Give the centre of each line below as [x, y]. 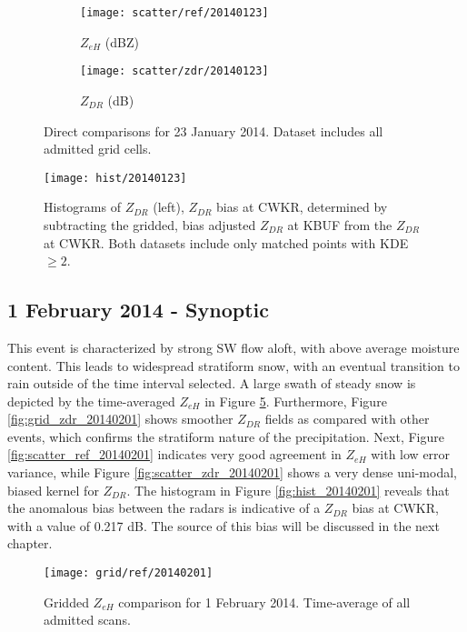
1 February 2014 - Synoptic [138, 310]
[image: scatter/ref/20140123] [174, 13]
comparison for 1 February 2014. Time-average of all [264, 602]
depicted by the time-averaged [91, 401]
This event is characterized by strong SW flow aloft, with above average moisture [233, 347]
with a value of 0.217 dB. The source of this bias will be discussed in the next [224, 525]
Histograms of [82, 207]
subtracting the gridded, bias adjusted [150, 224]
